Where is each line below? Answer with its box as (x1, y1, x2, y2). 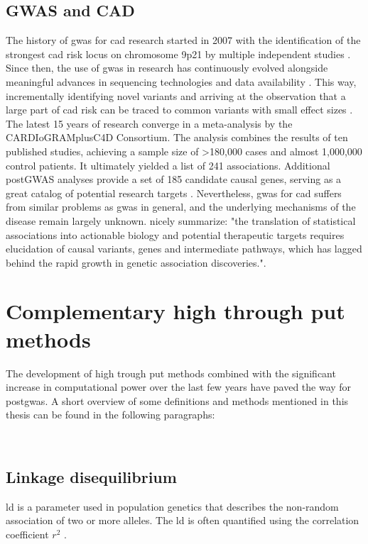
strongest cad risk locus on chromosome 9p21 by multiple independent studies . (6, 46, 351, 61)
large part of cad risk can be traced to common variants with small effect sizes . (6, 102, 353, 117)
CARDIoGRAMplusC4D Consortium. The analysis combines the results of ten (6, 130, 348, 145)
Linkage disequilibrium (6, 465, 177, 487)
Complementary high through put (6, 296, 345, 326)
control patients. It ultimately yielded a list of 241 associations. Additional (6, 157, 330, 172)
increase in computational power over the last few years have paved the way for (6, 379, 352, 394)
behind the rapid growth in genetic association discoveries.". (6, 255, 266, 270)
